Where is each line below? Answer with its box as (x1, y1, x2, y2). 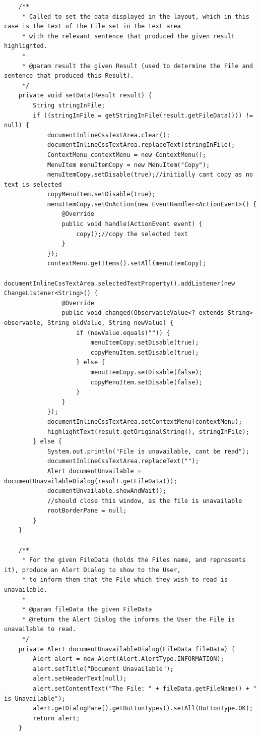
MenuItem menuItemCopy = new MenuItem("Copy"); (47, 161, 210, 168)
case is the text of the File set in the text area (4, 23, 181, 30)
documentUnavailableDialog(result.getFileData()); (4, 477, 177, 485)
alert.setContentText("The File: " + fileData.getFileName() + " (33, 685, 257, 692)
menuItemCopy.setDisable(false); (90, 368, 203, 376)
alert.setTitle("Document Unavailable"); (33, 665, 174, 672)
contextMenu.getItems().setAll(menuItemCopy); (47, 260, 206, 267)
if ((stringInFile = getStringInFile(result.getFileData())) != (33, 111, 253, 119)
